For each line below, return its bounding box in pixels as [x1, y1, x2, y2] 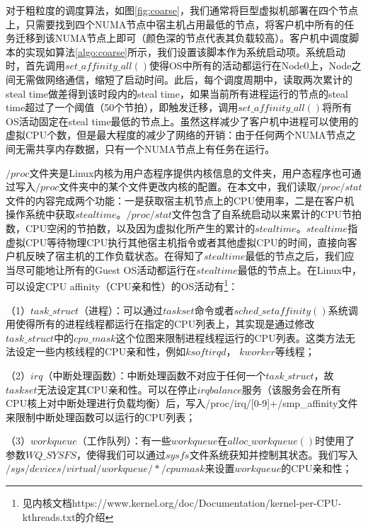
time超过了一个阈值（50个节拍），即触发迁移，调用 [6, 100, 238, 115]
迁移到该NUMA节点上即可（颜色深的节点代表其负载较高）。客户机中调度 [15, 30, 350, 45]
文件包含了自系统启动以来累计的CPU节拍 [171, 207, 362, 222]
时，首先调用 [6, 58, 65, 73]
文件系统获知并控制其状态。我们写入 [189, 447, 358, 461]
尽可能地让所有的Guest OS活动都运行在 [15, 262, 197, 277]
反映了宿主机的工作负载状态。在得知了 [25, 248, 204, 263]
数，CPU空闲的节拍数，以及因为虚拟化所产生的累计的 [6, 220, 255, 235]
